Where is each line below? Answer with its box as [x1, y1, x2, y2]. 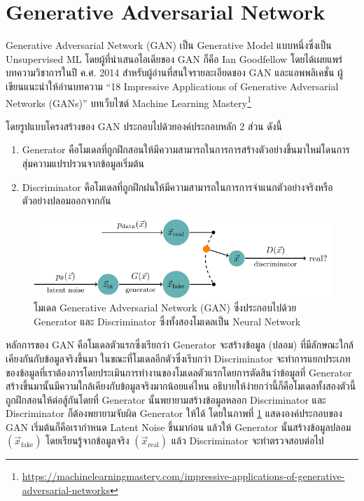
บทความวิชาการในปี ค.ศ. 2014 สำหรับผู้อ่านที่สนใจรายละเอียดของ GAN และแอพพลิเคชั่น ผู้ [6, 65, 343, 80]
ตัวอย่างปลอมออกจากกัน [22, 193, 111, 208]
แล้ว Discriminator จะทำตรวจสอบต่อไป [171, 433, 324, 448]
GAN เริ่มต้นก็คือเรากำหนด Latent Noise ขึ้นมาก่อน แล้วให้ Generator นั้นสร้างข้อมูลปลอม [6, 419, 351, 434]
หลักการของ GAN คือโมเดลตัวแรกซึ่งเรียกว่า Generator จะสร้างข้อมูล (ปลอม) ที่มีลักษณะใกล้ [6, 337, 354, 352]
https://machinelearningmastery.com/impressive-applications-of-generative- [22, 469, 345, 484]
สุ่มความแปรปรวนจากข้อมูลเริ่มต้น [22, 155, 145, 170]
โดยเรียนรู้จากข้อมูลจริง [45, 433, 129, 448]
